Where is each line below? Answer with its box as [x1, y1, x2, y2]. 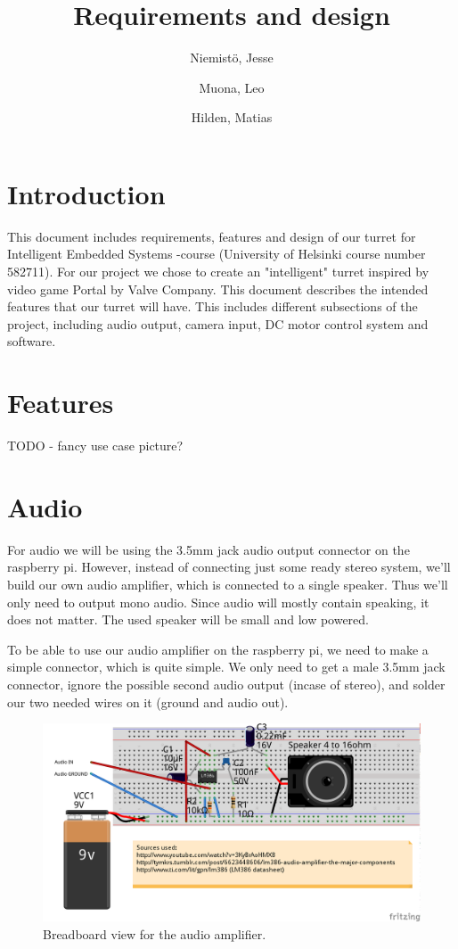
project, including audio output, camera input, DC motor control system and [7, 314, 429, 333]
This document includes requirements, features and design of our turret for [7, 227, 416, 245]
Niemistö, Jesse [190, 48, 274, 67]
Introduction [7, 175, 166, 211]
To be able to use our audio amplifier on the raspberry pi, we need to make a [7, 640, 429, 658]
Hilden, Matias [191, 108, 273, 127]
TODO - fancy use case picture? [7, 436, 184, 455]
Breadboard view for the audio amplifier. [43, 924, 266, 943]
